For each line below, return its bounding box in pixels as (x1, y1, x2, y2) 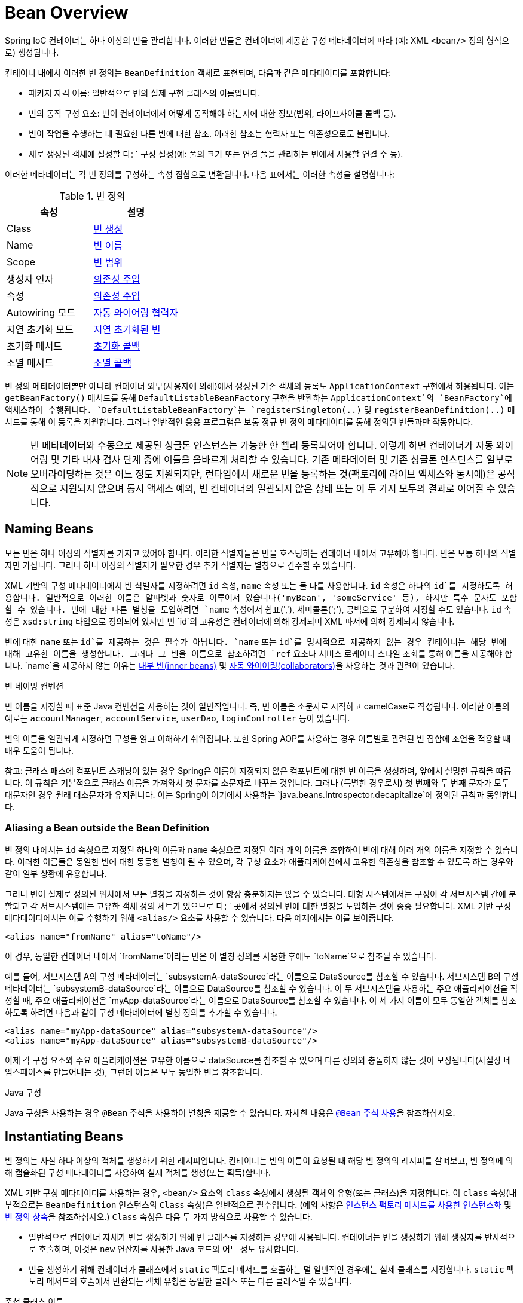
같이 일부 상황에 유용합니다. (5, 868, 107, 879)
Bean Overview (5, 2, 129, 23)
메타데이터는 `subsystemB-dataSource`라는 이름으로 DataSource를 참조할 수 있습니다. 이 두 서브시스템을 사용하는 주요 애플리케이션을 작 (5, 983, 518, 994)
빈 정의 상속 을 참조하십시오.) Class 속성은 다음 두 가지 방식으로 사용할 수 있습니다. (5, 1212, 313, 1222)
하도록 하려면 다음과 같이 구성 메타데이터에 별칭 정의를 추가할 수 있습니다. (5, 1007, 277, 1018)
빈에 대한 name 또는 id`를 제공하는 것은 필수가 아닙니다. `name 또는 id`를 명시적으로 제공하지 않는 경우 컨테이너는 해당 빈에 (5, 636, 507, 647)
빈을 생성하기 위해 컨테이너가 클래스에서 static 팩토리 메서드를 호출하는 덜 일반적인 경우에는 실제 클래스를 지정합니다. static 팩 (29, 1264, 515, 1275)
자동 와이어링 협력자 (93, 306, 178, 319)
